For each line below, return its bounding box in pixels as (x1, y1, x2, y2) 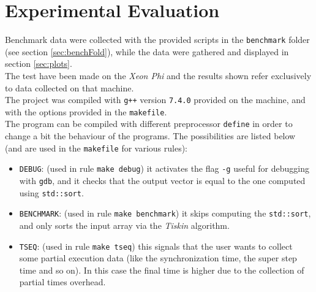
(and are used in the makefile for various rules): (5, 141, 188, 154)
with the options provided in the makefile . (5, 105, 167, 118)
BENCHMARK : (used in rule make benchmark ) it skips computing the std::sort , (19, 207, 311, 220)
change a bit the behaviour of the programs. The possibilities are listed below (5, 129, 296, 142)
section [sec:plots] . (5, 57, 72, 70)
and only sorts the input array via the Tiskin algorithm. (19, 219, 230, 231)
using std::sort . (19, 186, 84, 199)
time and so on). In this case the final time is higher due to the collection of (19, 263, 304, 276)
